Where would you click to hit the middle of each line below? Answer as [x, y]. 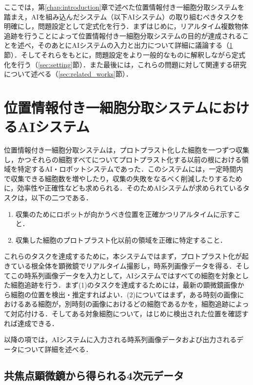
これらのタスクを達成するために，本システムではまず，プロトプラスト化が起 [126, 256]
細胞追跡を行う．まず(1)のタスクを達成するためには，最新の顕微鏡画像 [124, 285]
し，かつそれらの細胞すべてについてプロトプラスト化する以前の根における [123, 159]
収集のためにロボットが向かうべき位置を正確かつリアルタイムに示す [125, 214]
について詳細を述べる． [55, 349]
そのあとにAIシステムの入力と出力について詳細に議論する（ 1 [135, 45]
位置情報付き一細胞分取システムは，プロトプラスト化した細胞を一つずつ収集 [127, 150]
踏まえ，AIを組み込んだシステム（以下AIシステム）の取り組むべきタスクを [124, 16]
